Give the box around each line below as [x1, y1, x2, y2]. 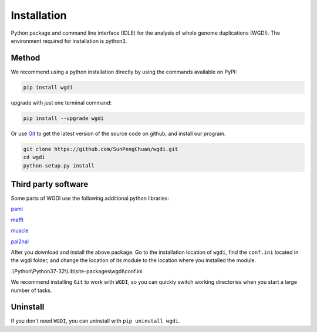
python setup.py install [23, 162, 95, 169]
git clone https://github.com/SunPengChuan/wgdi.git [23, 146, 178, 152]
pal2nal [11, 238, 29, 245]
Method [11, 53, 41, 63]
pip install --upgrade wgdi [23, 115, 104, 122]
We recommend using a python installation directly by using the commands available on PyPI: [11, 68, 237, 75]
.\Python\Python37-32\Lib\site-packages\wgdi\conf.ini [11, 267, 143, 274]
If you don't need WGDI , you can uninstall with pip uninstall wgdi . [11, 317, 180, 324]
